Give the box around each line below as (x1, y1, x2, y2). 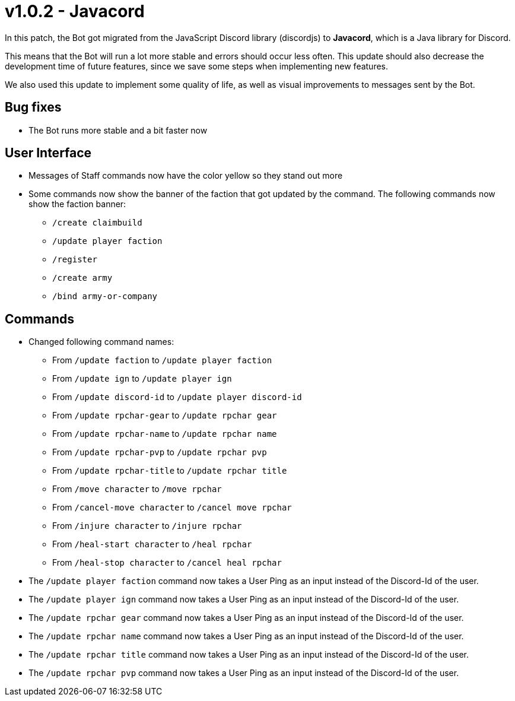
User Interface (5, 145, 92, 161)
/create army (52, 273, 113, 283)
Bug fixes (5, 100, 62, 115)
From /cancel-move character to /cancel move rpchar (52, 502, 292, 513)
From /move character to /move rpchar (52, 484, 222, 494)
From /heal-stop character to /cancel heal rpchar (52, 557, 282, 568)
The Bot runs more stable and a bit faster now (28, 125, 208, 135)
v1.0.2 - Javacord (5, 1, 145, 21)
